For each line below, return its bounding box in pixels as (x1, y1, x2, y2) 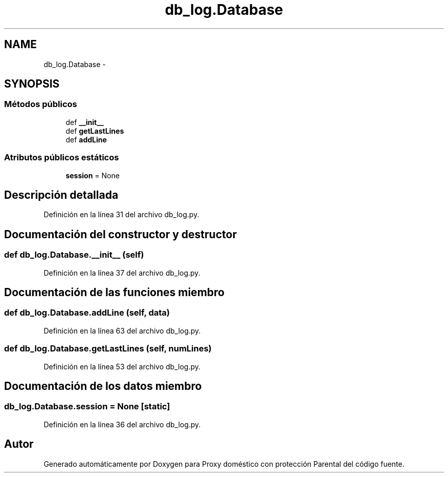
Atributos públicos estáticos (4, 152, 119, 163)
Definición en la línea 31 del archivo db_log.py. (43, 210, 199, 219)
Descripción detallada (4, 188, 119, 201)
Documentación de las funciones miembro (4, 286, 225, 299)
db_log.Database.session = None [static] (4, 401, 170, 412)
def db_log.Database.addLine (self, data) (4, 307, 170, 318)
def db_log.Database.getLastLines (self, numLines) (4, 343, 212, 354)
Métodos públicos (4, 99, 77, 110)
